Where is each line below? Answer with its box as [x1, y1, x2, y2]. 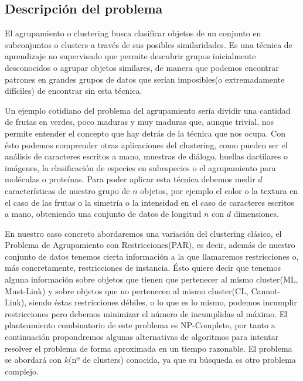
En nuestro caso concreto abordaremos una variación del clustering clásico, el [5, 227, 282, 239]
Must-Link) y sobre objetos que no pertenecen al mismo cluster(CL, [5, 284, 248, 297]
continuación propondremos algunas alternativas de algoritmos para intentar [5, 331, 279, 343]
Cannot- [251, 284, 281, 297]
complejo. [5, 365, 39, 377]
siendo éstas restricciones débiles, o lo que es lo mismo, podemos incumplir [29, 296, 297, 308]
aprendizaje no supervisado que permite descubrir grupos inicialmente [5, 50, 256, 62]
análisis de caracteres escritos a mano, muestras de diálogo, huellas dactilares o [5, 150, 288, 162]
